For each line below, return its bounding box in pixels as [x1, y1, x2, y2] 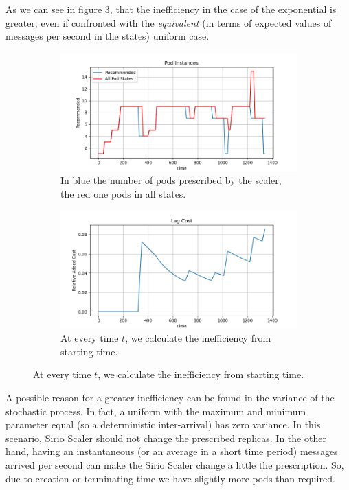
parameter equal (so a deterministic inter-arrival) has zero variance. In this [5, 417, 321, 432]
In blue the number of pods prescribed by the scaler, [60, 173, 282, 187]
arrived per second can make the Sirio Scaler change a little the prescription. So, [5, 457, 344, 471]
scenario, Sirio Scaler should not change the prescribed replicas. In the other [5, 430, 326, 445]
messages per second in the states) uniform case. [5, 29, 210, 43]
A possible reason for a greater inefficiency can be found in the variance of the [5, 390, 335, 404]
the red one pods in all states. [60, 186, 186, 200]
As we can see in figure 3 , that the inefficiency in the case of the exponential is [5, 2, 337, 16]
